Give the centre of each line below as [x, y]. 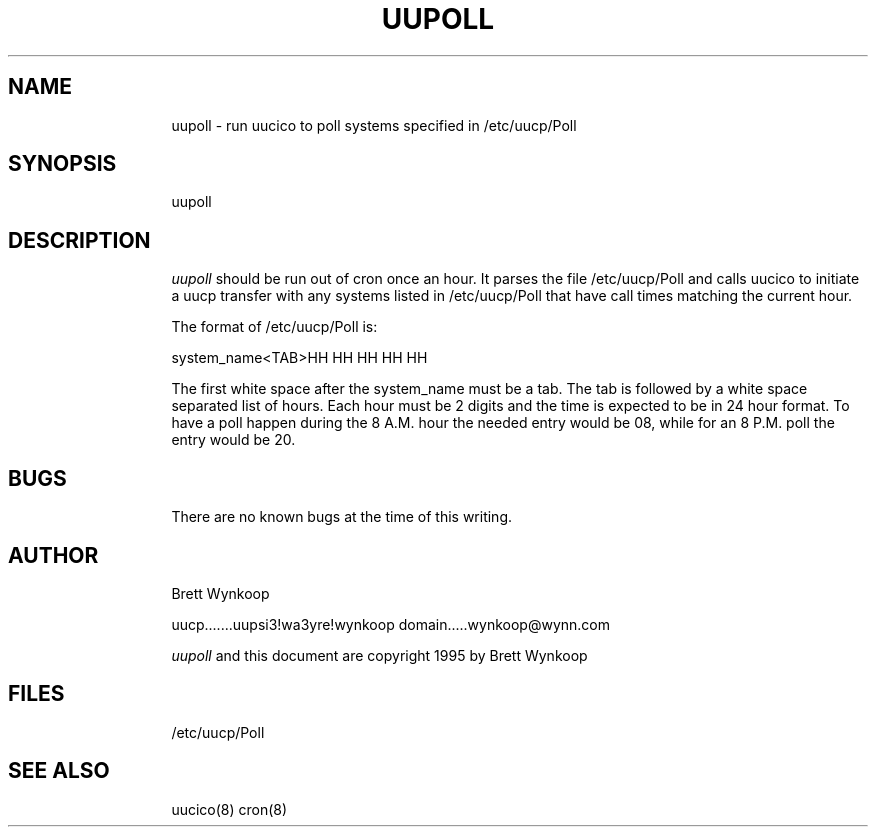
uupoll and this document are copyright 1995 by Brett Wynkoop [379, 655]
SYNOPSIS [62, 164]
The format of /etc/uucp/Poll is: [274, 327]
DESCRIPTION [79, 240]
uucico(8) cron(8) [229, 809]
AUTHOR [53, 555]
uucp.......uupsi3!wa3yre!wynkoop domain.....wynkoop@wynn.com [390, 624]
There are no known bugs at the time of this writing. [342, 517]
